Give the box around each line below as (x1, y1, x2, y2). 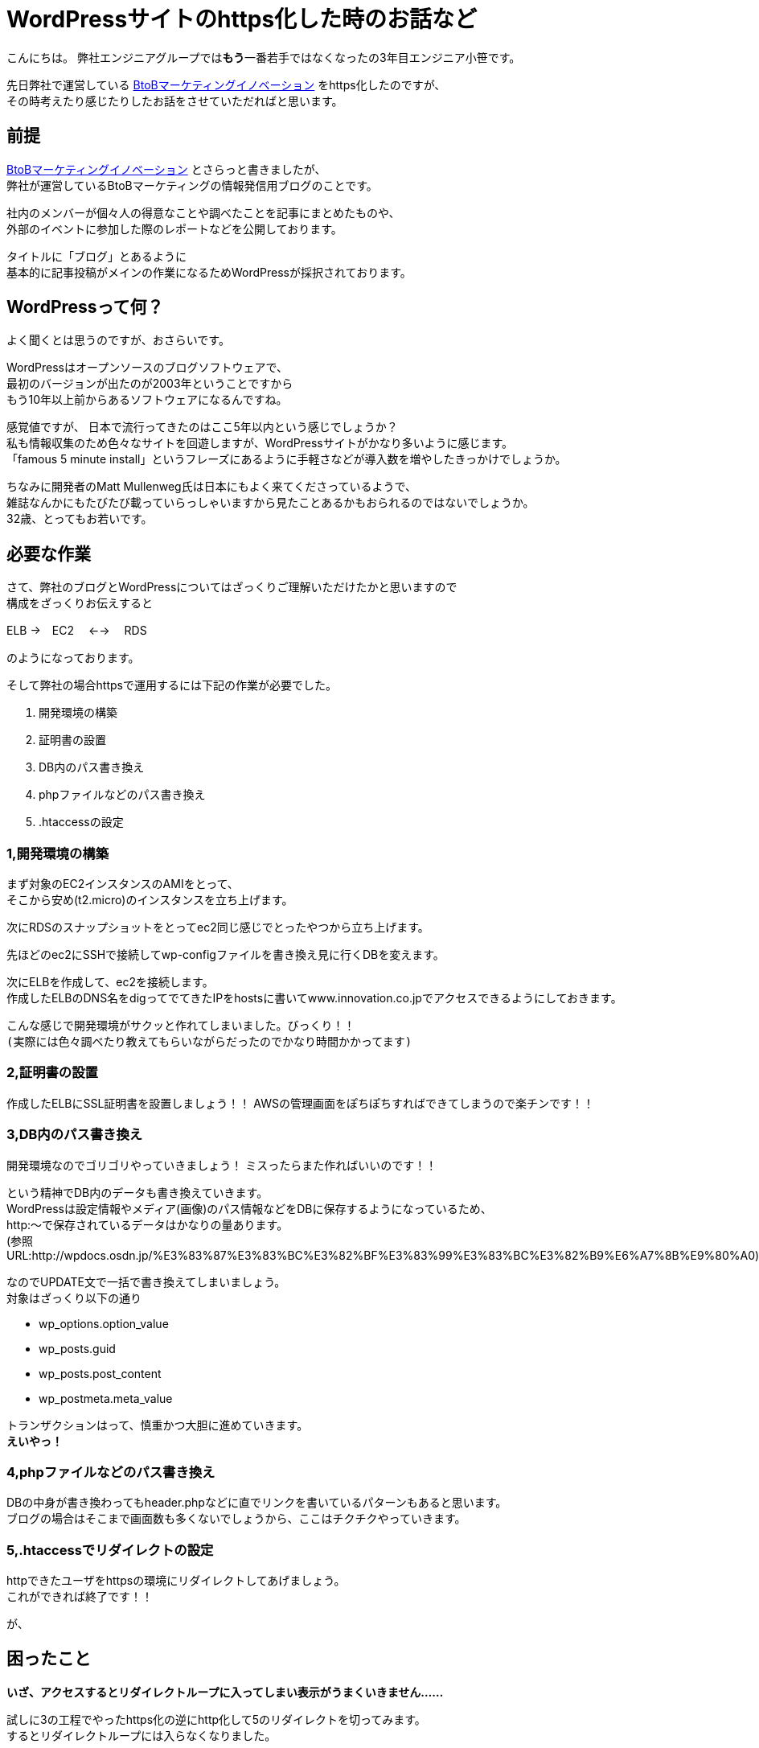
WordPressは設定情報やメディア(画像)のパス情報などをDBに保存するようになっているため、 (6, 1201, 492, 1215)
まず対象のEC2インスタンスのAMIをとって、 (6, 877, 239, 891)
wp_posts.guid (39, 1341, 116, 1355)
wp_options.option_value (39, 1316, 169, 1331)
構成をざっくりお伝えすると (6, 596, 153, 611)
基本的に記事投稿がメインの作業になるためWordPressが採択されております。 (6, 265, 412, 279)
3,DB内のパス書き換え (6, 1126, 143, 1143)
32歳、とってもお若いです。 (6, 512, 153, 526)
